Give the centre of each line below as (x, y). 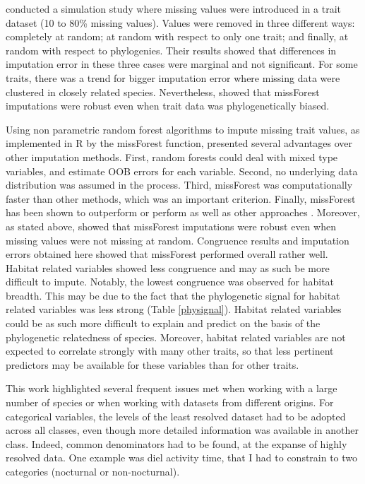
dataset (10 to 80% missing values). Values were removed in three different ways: (180, 22)
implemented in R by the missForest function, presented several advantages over (179, 143)
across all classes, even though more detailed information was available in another (182, 430)
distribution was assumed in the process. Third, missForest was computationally (179, 185)
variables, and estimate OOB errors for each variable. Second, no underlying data (182, 171)
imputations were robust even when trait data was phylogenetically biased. (168, 106)
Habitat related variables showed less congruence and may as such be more (168, 267)
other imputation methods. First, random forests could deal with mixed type (172, 157)
